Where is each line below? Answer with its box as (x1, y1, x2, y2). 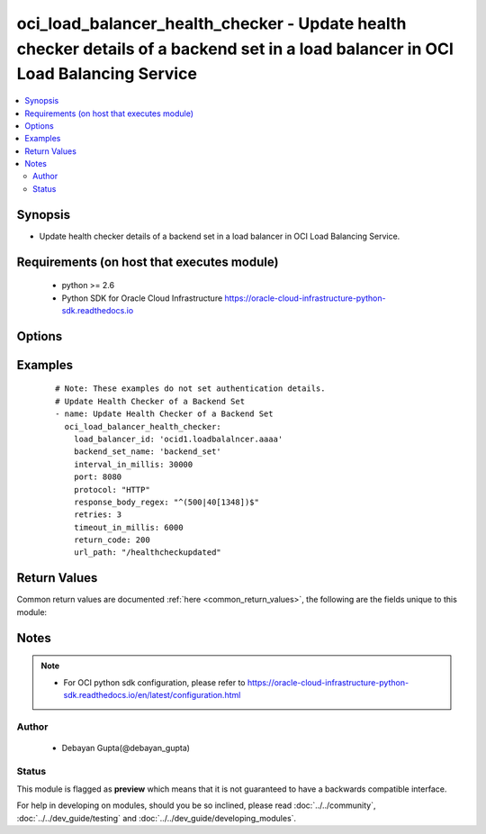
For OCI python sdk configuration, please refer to (63, 676, 246, 688)
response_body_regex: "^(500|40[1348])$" (73, 496, 260, 507)
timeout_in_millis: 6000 (73, 522, 184, 532)
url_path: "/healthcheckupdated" (73, 548, 222, 558)
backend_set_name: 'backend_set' (73, 447, 222, 457)
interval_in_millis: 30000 (73, 459, 193, 469)
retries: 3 (73, 510, 122, 520)
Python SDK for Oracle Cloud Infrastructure (61, 293, 223, 304)
